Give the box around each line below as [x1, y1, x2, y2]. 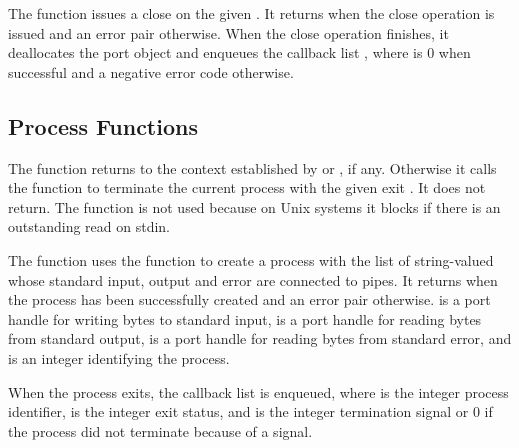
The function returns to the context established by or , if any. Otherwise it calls [8, 157, 497, 178]
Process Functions [8, 110, 198, 141]
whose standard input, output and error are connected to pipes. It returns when [8, 269, 498, 290]
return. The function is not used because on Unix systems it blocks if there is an [8, 196, 501, 217]
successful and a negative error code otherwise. [8, 61, 294, 82]
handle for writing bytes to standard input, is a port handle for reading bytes [8, 308, 482, 329]
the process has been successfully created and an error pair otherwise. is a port [8, 289, 491, 310]
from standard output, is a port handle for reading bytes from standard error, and [8, 328, 512, 349]
